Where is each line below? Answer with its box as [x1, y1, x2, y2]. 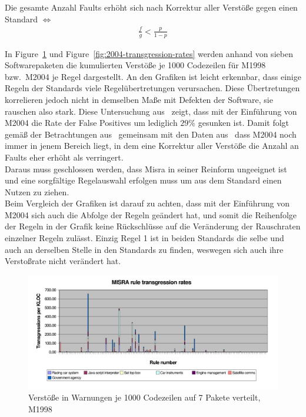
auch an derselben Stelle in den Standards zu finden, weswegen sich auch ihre [5, 243, 284, 255]
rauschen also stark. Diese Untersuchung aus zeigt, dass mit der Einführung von [5, 105, 297, 117]
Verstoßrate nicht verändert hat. [5, 255, 121, 267]
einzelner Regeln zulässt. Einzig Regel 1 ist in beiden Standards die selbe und [5, 232, 284, 244]
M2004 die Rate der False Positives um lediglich [5, 116, 178, 129]
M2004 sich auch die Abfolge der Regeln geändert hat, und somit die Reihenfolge [5, 208, 297, 221]
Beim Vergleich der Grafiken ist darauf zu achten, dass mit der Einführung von [5, 197, 290, 209]
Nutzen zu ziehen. [5, 185, 69, 198]
